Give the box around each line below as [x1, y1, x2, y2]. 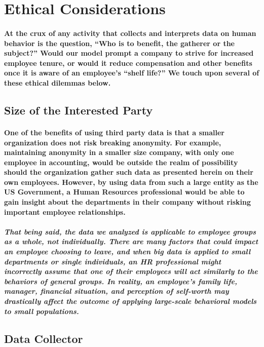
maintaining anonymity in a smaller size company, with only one [4, 147, 234, 158]
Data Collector [4, 330, 83, 346]
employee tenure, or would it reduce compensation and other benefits [4, 57, 252, 68]
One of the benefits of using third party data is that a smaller [4, 127, 224, 137]
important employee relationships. [4, 206, 126, 217]
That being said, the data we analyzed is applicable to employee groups [4, 226, 256, 237]
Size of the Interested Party [4, 102, 153, 118]
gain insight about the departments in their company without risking [4, 197, 251, 207]
